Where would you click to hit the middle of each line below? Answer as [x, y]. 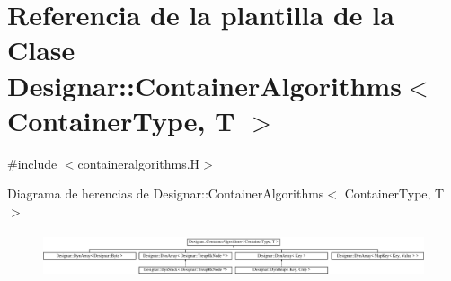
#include [32, 163]
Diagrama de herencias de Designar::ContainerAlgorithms [166, 193]
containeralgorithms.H [139, 163]
